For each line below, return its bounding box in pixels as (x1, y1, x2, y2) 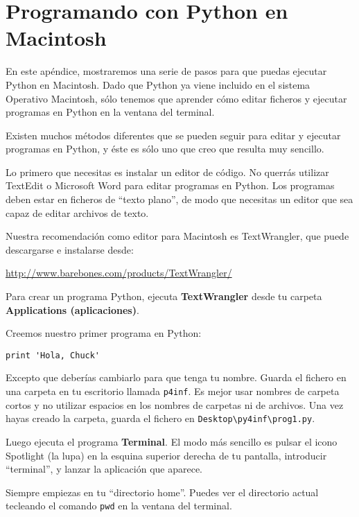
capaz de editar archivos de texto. (6, 205, 149, 220)
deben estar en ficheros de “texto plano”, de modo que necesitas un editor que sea (6, 192, 353, 207)
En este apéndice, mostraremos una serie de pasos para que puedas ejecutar (6, 64, 327, 78)
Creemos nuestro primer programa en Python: (6, 326, 202, 340)
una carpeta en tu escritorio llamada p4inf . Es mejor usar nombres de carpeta (6, 384, 340, 398)
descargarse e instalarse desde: (6, 242, 134, 256)
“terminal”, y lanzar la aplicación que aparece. (6, 462, 203, 476)
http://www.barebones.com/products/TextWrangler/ (6, 265, 232, 280)
